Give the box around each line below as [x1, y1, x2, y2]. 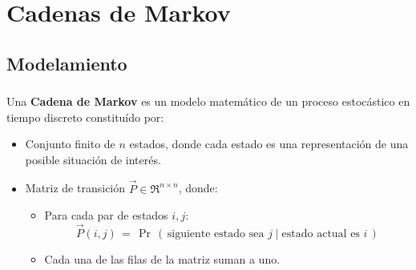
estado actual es [281, 228, 360, 240]
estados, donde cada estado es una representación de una [129, 135, 409, 152]
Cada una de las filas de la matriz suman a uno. [44, 251, 281, 268]
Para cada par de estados [44, 207, 168, 224]
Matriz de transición [25, 179, 126, 196]
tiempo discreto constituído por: [6, 108, 164, 125]
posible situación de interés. [25, 151, 161, 167]
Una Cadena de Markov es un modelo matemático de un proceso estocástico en [6, 93, 410, 110]
